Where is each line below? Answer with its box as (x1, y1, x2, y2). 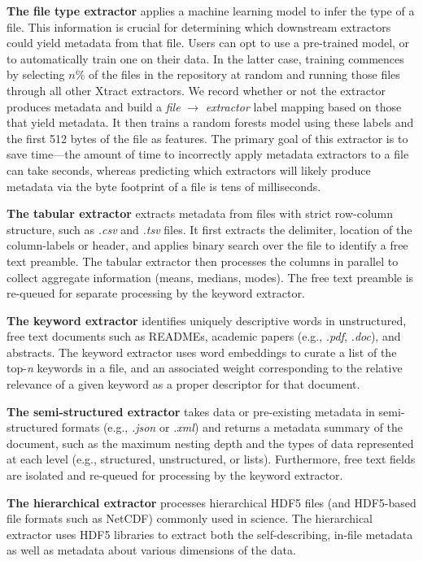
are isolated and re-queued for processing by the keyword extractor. (7, 467, 343, 484)
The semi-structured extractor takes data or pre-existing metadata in (7, 402, 375, 420)
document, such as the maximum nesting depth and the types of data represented (7, 434, 414, 451)
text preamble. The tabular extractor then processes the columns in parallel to (7, 252, 399, 269)
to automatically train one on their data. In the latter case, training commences (7, 50, 404, 67)
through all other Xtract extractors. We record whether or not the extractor (7, 81, 386, 98)
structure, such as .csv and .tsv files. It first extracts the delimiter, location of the (7, 220, 412, 237)
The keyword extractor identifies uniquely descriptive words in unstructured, (7, 311, 407, 328)
